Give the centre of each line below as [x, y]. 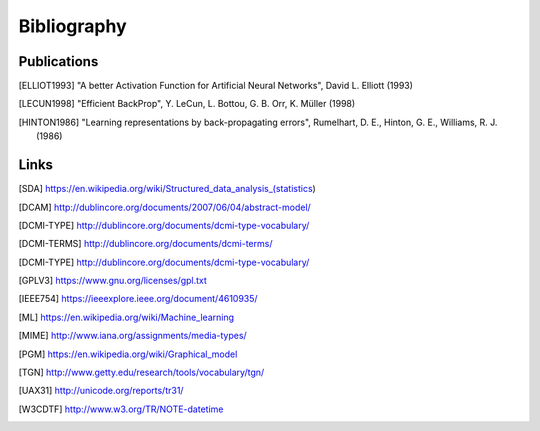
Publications [58, 61]
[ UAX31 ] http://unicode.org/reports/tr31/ [101, 391]
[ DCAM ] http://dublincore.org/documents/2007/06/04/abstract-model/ [165, 207]
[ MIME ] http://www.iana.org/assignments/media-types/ [132, 336]
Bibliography [72, 26]
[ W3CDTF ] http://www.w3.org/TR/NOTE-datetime [121, 409]
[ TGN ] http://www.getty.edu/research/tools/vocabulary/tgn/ [141, 372]
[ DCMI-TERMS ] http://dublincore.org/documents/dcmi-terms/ [145, 244]
